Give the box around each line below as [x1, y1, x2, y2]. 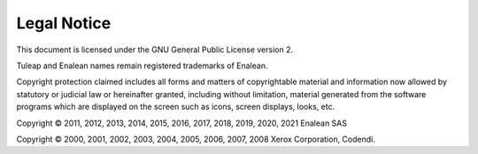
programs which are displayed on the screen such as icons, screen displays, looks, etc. [16, 102, 335, 112]
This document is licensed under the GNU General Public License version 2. [16, 44, 294, 55]
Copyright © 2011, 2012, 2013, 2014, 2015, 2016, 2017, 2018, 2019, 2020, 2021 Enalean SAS [16, 118, 347, 128]
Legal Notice [16, 13, 112, 33]
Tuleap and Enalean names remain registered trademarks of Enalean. [16, 60, 268, 71]
